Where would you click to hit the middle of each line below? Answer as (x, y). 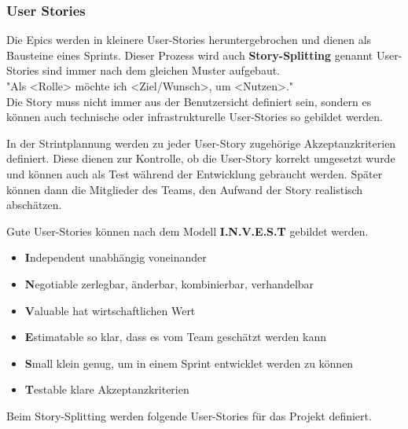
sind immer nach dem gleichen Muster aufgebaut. (162, 70)
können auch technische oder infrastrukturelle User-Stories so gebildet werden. (195, 117)
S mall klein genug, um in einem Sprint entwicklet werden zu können (189, 363)
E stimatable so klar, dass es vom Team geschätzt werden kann (176, 337)
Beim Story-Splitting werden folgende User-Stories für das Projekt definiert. (189, 415)
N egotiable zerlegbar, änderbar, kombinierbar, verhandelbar (169, 283)
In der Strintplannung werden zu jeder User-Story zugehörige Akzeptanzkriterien (201, 143)
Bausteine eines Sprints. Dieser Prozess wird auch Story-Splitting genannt (190, 55)
